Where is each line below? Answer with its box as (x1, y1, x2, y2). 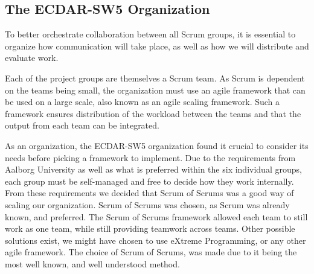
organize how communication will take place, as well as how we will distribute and (5, 39, 309, 52)
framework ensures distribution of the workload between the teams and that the (5, 107, 301, 119)
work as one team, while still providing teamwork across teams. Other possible (5, 222, 295, 235)
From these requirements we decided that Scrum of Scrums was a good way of (5, 186, 294, 199)
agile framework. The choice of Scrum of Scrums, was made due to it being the (5, 246, 297, 258)
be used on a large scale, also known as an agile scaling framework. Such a (5, 95, 280, 108)
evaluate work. (5, 51, 59, 64)
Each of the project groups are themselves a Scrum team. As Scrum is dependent (5, 71, 305, 84)
